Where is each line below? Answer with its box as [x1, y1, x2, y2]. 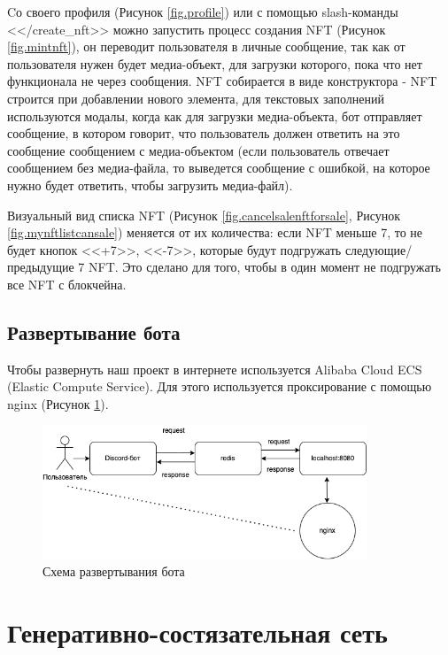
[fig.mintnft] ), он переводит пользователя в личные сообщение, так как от [7, 37, 406, 56]
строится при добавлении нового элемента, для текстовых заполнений [7, 89, 384, 107]
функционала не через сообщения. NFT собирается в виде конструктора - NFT [7, 72, 437, 90]
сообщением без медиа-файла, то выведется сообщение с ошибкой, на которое [7, 158, 430, 177]
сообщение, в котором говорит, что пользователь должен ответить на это [7, 124, 400, 143]
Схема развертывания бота [42, 562, 185, 581]
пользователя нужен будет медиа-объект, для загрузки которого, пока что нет [7, 54, 422, 73]
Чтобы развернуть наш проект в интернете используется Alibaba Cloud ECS [7, 359, 422, 378]
